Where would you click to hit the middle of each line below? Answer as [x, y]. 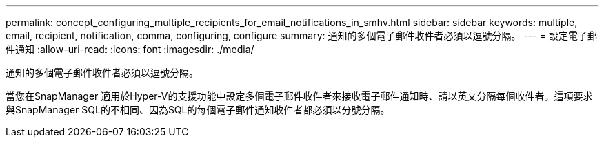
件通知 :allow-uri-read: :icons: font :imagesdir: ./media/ [130, 49]
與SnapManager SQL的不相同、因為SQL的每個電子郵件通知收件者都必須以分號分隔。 [198, 110]
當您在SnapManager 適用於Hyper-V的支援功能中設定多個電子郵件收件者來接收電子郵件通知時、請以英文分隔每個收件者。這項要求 [299, 96]
